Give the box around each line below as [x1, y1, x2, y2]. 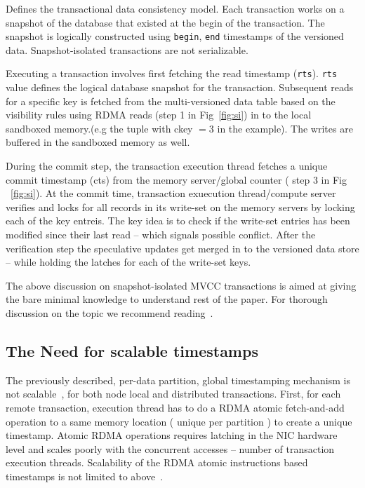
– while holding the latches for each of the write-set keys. [6, 255, 251, 269]
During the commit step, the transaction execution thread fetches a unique [6, 158, 328, 173]
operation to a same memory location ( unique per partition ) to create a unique [6, 414, 352, 428]
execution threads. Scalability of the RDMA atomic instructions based [6, 455, 308, 470]
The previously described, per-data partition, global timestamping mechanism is [6, 372, 350, 387]
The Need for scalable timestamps [6, 339, 258, 361]
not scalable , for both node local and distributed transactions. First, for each [6, 386, 341, 401]
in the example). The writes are [217, 121, 353, 135]
